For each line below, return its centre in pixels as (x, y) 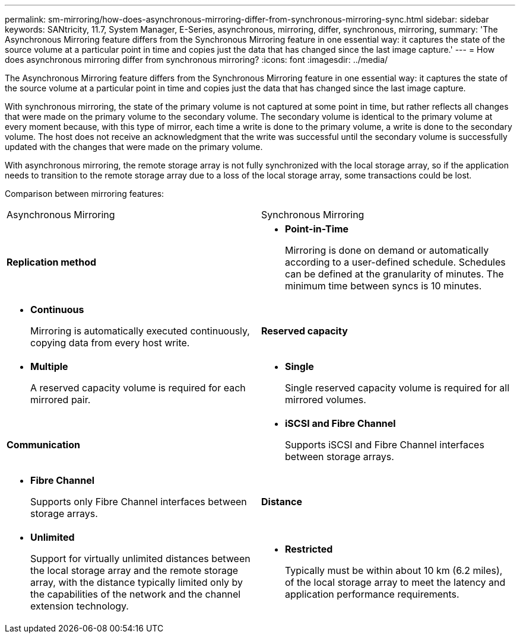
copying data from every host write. (110, 343)
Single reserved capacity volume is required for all (397, 388)
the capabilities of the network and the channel (136, 594)
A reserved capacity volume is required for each (138, 388)
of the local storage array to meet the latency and (395, 582)
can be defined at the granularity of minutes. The (394, 274)
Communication (43, 445)
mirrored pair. (61, 400)
